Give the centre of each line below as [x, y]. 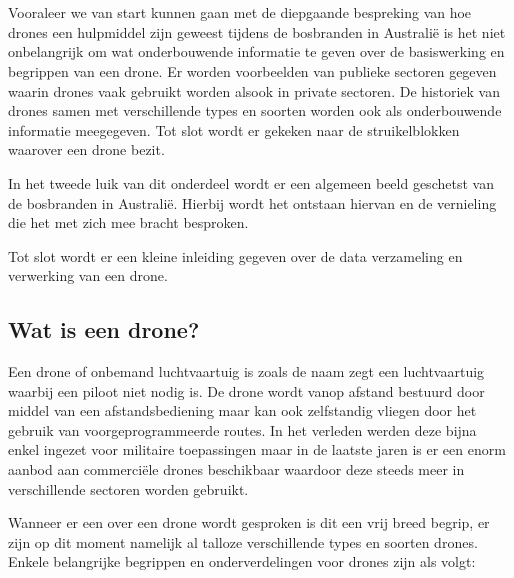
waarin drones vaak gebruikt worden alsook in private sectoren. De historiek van [254, 90]
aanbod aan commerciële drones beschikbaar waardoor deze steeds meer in [236, 469]
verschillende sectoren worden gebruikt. [128, 488]
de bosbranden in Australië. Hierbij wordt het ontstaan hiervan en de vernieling [252, 202]
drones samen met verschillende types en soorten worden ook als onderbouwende [255, 110]
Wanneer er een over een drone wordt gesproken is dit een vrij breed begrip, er [249, 522]
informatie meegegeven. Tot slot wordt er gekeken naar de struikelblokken [234, 129]
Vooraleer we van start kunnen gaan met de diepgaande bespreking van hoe [240, 12]
